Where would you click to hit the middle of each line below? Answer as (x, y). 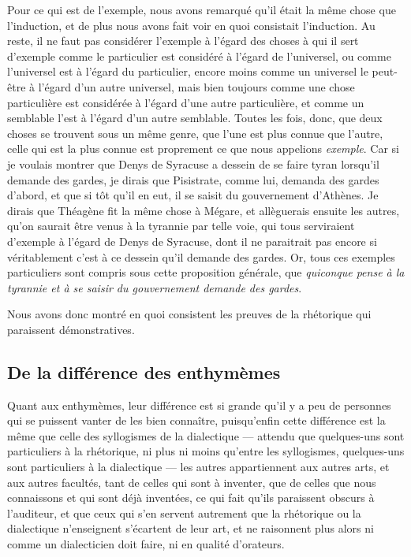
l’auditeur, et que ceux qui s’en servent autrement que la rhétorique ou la (184, 512)
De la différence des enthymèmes (144, 371)
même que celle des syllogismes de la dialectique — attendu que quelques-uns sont (206, 435)
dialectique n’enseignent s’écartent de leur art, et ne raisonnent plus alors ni (191, 528)
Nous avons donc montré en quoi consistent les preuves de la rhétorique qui (189, 314)
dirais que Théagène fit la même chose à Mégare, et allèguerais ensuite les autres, (204, 210)
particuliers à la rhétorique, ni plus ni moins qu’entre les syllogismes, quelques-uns (206, 451)
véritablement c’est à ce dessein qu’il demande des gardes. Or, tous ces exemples (201, 256)
